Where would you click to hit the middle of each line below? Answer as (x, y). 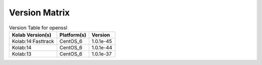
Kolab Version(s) (32, 35)
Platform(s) (73, 35)
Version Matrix (39, 13)
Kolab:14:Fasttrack (33, 41)
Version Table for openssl (38, 27)
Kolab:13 (22, 54)
